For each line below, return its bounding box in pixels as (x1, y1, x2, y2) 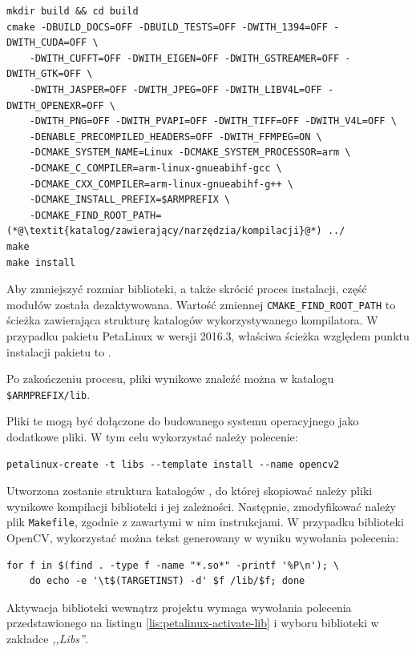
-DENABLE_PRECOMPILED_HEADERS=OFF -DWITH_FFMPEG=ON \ (29, 131, 322, 143)
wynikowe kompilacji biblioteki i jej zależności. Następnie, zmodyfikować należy (6, 497, 396, 514)
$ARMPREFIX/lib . (6, 385, 91, 402)
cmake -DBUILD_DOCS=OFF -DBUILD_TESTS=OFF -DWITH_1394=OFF (6, 21, 328, 33)
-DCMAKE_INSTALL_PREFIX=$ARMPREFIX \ (29, 194, 231, 206)
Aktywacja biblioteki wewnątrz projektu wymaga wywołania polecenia (6, 598, 352, 615)
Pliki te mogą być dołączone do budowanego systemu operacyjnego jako (6, 413, 359, 429)
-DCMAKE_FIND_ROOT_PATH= (29, 209, 162, 221)
